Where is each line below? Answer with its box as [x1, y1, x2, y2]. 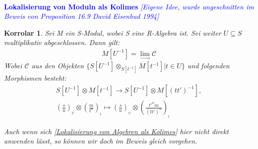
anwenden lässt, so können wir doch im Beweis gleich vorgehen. [4, 136, 197, 146]
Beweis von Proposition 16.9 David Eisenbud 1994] [4, 11, 159, 21]
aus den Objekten [31, 60, 84, 71]
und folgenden [187, 60, 230, 71]
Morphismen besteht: [4, 73, 66, 83]
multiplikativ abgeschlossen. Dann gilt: [4, 37, 120, 48]
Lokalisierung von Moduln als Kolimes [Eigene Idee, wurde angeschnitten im [4, 1, 254, 11]
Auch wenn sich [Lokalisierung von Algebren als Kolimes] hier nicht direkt [4, 126, 229, 136]
